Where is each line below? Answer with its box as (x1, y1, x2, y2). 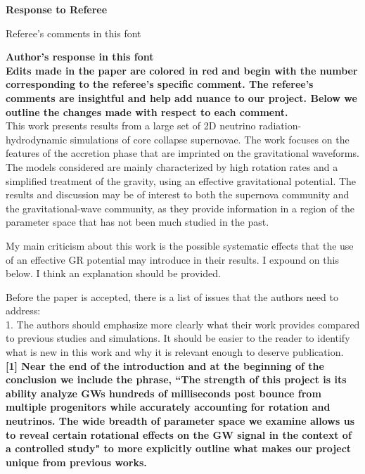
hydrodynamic (6, 132, 68, 146)
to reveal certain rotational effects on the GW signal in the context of (6, 427, 352, 442)
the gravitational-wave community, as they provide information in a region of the (6, 200, 355, 215)
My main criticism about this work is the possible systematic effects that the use (6, 238, 354, 252)
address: (6, 303, 41, 318)
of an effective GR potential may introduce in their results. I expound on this (6, 252, 339, 267)
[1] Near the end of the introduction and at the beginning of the (6, 358, 324, 373)
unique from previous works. (6, 454, 147, 469)
